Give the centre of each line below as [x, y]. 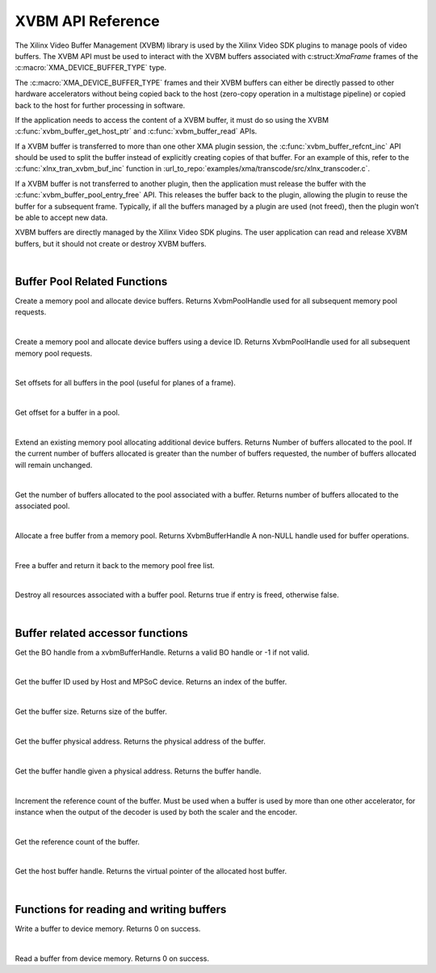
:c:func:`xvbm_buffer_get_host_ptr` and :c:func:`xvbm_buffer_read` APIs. [136, 131]
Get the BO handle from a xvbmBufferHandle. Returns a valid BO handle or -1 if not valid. [162, 652]
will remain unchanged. [54, 465]
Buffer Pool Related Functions [91, 282]
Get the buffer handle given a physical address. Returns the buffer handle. [138, 771]
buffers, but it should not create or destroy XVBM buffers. [111, 243]
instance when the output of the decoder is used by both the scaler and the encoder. [156, 811]
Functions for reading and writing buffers [121, 909]
